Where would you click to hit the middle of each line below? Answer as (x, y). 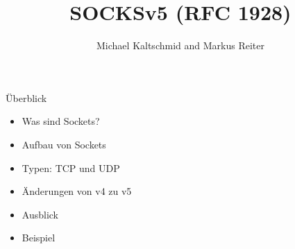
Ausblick (40, 214)
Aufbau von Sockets (64, 144)
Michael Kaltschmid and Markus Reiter (180, 45)
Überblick (26, 97)
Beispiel (39, 238)
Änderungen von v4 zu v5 (77, 191)
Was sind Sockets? (61, 121)
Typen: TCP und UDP (71, 168)
